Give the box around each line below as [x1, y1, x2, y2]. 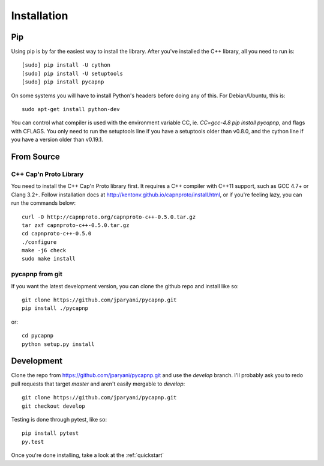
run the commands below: [11, 199, 76, 207]
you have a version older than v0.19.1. [11, 136, 103, 144]
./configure [22, 238, 57, 246]
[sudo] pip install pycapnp [22, 79, 104, 85]
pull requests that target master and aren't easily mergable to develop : [11, 380, 185, 387]
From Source [11, 152, 60, 162]
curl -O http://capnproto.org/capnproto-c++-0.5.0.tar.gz [22, 213, 196, 220]
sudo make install [22, 255, 76, 262]
